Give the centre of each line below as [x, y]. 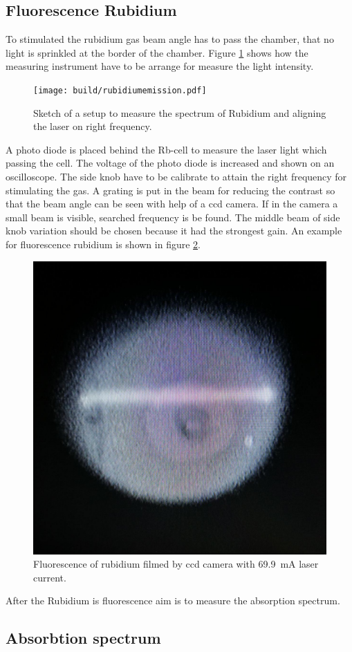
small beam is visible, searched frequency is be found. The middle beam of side [173, 217]
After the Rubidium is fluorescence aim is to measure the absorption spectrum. [173, 600]
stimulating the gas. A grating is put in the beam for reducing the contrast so [170, 190]
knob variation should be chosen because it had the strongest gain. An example [174, 231]
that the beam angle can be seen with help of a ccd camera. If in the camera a [172, 204]
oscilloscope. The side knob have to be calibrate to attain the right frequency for [176, 177]
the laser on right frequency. [93, 126]
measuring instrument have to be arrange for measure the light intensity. [160, 66]
